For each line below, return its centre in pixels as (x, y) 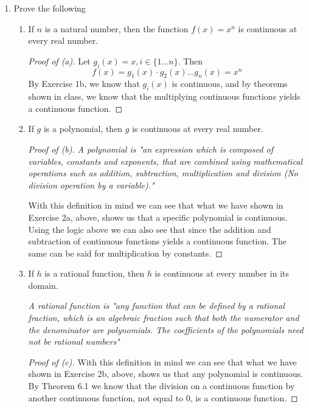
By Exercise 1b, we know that (84, 84)
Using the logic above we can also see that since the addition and (150, 229)
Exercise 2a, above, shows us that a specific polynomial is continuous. (158, 217)
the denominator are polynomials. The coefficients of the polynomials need (166, 329)
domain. (43, 285)
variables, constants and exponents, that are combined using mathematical (165, 161)
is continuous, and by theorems (230, 84)
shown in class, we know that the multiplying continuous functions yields (164, 96)
